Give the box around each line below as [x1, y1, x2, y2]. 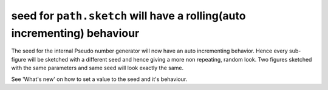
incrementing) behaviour [11, 26, 140, 40]
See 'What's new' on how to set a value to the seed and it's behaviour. [11, 76, 188, 83]
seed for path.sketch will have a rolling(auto [11, 9, 246, 22]
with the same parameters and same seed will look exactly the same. [11, 64, 184, 72]
